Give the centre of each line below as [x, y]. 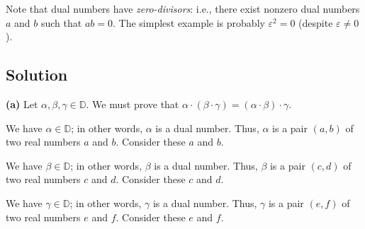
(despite [316, 22]
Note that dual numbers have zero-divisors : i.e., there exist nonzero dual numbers [183, 8]
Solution [37, 75]
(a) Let [22, 104]
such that [61, 22]
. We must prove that [133, 104]
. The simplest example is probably [189, 22]
